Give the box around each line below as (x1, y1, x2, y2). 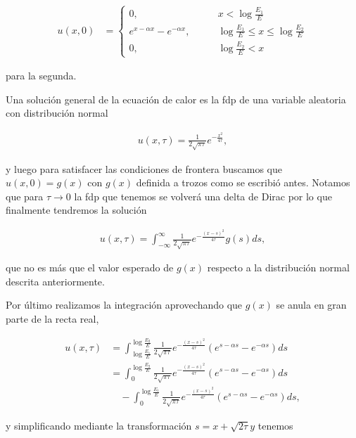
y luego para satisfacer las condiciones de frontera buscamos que (6, 161, 282, 176)
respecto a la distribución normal (207, 260, 350, 275)
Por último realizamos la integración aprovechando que (6, 297, 243, 312)
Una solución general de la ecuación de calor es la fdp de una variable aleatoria (6, 91, 346, 106)
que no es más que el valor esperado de (6, 260, 174, 275)
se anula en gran (276, 297, 347, 312)
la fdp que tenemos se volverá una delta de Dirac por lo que (74, 188, 332, 203)
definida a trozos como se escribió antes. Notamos (136, 175, 350, 190)
